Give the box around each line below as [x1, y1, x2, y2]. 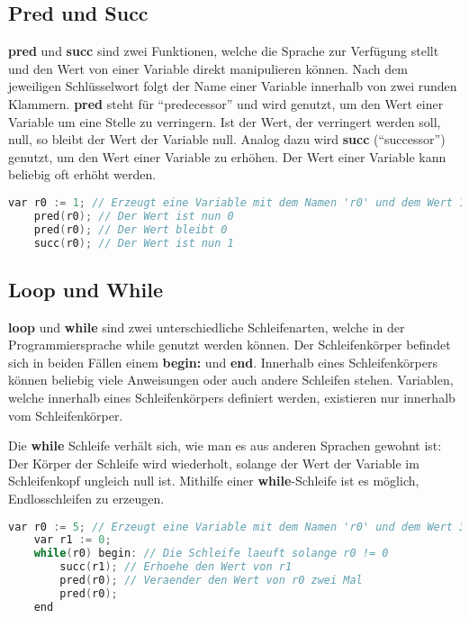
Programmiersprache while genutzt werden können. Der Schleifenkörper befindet [8, 335, 451, 354]
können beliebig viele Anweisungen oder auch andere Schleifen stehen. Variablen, [8, 370, 454, 389]
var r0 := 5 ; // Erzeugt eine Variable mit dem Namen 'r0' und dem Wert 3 [8, 520, 466, 533]
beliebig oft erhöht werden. [8, 165, 157, 184]
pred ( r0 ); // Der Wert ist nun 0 [33, 209, 234, 223]
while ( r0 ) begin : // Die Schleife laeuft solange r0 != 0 [33, 547, 389, 560]
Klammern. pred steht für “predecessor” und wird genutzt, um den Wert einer [8, 94, 444, 113]
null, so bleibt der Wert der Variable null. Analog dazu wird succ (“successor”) [8, 130, 446, 149]
